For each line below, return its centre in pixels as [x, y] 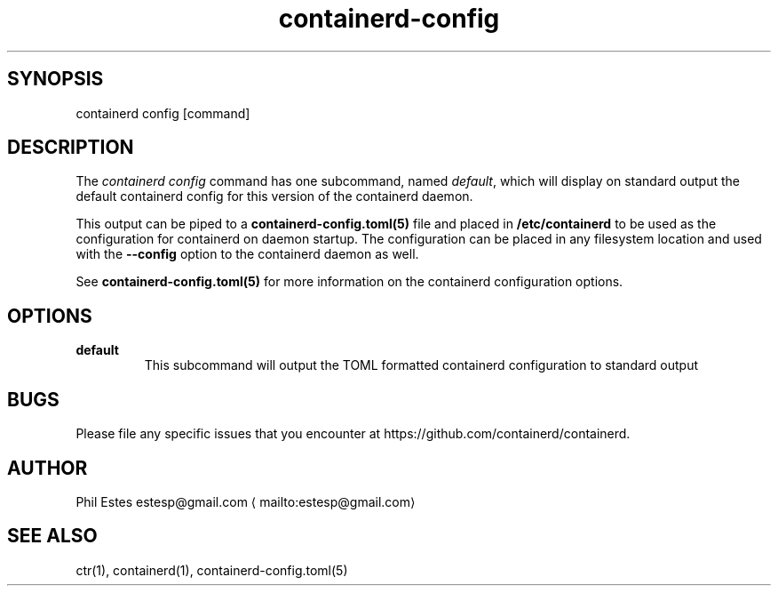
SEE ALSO [52, 536]
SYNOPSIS [56, 79]
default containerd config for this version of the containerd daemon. [274, 196]
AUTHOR [48, 468]
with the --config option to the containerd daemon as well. [247, 254]
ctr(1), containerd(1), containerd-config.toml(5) [212, 570]
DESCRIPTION [71, 148]
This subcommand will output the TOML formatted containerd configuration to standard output [421, 365]
